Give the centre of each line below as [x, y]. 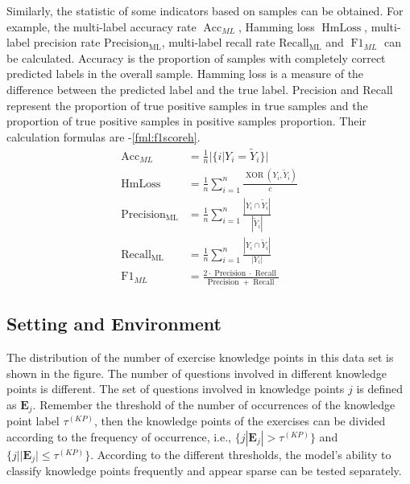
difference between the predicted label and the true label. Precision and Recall [200, 89]
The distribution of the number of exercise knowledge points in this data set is [200, 357]
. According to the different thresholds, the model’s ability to [241, 454]
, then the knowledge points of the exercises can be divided [240, 421]
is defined [380, 389]
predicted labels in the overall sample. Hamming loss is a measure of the [185, 74]
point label [33, 421]
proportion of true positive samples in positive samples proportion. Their [186, 121]
